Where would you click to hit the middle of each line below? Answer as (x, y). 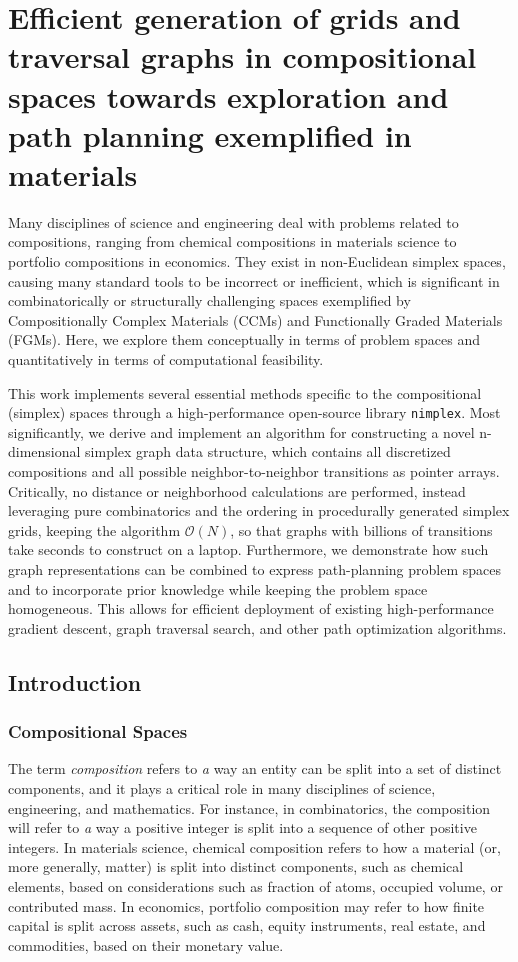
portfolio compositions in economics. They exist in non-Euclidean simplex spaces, (257, 261)
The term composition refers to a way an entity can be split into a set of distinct (255, 768)
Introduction (75, 681)
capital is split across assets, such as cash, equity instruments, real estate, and (247, 925)
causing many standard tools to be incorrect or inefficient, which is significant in (254, 280)
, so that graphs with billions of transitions (361, 529)
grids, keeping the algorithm (94, 529)
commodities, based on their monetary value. (146, 944)
